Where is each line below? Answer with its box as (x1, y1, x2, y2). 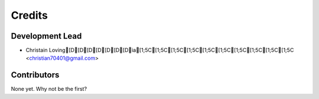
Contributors (11, 70, 60, 80)
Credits (11, 9, 48, 22)
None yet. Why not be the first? (11, 86, 87, 93)
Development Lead (11, 31, 82, 41)
